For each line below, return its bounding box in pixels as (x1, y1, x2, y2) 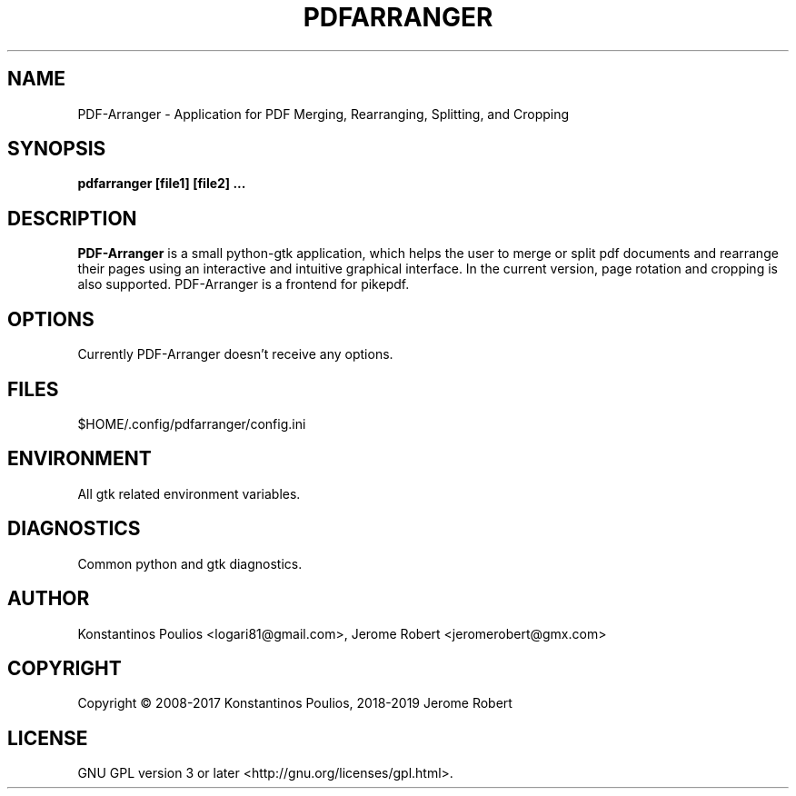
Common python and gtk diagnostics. (77, 555, 303, 572)
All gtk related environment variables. (77, 485, 301, 502)
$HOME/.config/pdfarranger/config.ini (77, 415, 306, 432)
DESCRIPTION (7, 206, 137, 230)
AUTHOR (7, 587, 90, 611)
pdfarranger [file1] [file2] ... (77, 175, 246, 192)
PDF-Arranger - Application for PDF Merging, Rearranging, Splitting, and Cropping (77, 105, 570, 122)
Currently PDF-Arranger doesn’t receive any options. (77, 346, 393, 363)
